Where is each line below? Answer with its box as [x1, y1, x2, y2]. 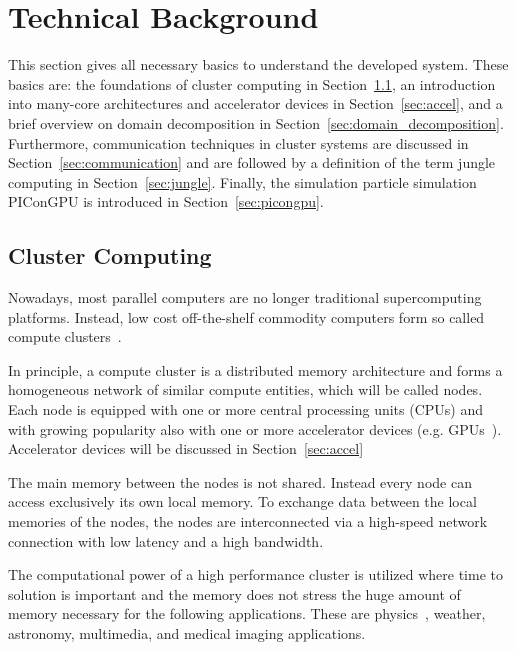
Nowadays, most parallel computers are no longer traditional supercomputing [8, 287, 482, 308]
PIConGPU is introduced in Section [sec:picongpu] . [8, 191, 324, 212]
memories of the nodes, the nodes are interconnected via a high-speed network [8, 511, 488, 532]
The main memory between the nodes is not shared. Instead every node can [8, 471, 472, 492]
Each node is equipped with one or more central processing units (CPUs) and [8, 399, 483, 420]
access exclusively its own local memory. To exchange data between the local [8, 491, 477, 512]
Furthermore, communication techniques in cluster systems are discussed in [8, 132, 469, 153]
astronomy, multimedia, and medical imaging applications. [8, 622, 366, 643]
